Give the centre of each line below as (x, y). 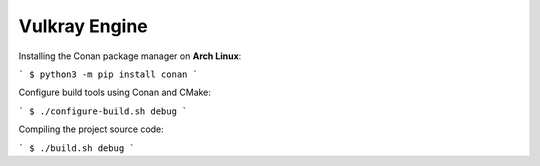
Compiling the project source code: (91, 129)
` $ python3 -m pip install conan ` (108, 74)
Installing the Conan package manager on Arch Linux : (130, 56)
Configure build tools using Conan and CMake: (115, 92)
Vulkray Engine (83, 26)
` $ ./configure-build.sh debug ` (103, 111)
